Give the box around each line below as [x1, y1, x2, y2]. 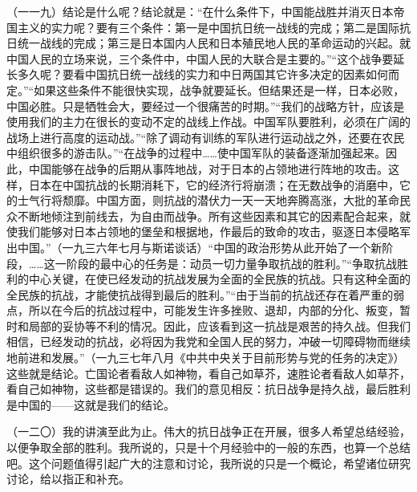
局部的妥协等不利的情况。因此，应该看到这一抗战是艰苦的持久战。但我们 [28, 317, 411, 334]
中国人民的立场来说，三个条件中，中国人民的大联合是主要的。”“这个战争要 [6, 50, 394, 67]
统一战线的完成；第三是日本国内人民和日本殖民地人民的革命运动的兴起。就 [17, 35, 411, 51]
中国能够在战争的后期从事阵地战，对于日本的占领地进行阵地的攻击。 [28, 160, 388, 177]
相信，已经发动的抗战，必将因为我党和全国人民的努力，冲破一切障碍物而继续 [6, 333, 411, 350]
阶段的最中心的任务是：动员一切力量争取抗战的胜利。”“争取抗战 [66, 254, 397, 271]
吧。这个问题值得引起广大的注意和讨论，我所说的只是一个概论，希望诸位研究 [6, 454, 411, 471]
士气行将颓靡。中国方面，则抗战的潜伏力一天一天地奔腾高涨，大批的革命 [17, 192, 399, 209]
